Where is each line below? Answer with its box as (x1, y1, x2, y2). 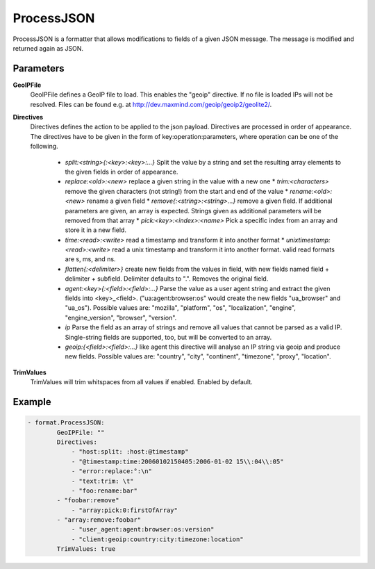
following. (30, 142, 58, 151)
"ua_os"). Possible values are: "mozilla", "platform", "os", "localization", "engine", (65, 304, 297, 312)
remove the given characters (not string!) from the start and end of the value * (65, 187, 288, 195)
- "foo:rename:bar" (71, 486, 138, 495)
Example (12, 396, 51, 408)
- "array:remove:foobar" (56, 516, 142, 524)
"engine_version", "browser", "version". (65, 313, 177, 322)
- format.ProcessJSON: (27, 419, 105, 427)
